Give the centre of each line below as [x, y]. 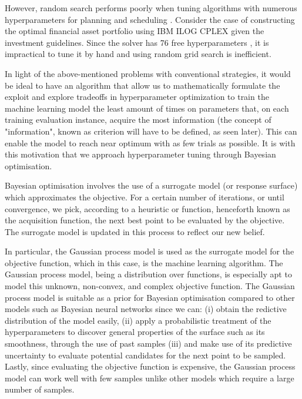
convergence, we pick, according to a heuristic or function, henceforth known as [147, 208]
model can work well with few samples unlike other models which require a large [150, 378]
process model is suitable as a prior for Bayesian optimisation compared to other [150, 297]
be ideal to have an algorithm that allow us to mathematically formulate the [142, 85]
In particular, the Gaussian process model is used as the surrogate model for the [150, 251]
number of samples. [40, 389]
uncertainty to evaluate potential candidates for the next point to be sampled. [145, 355]
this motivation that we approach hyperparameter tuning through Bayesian [140, 154]
